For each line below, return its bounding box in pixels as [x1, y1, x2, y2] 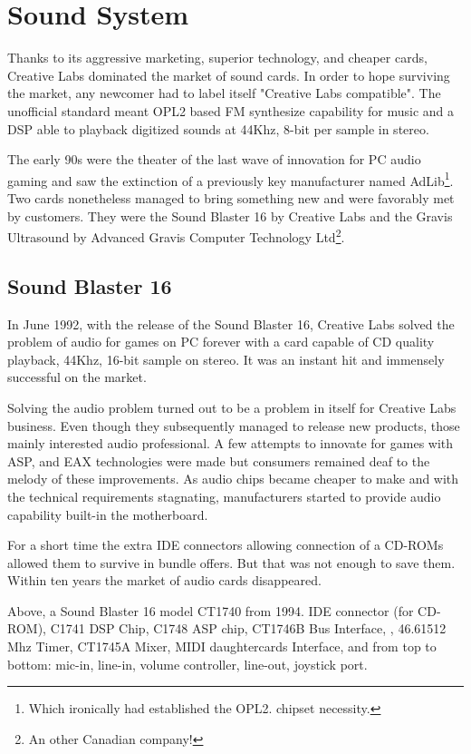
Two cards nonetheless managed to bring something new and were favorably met [7, 188, 455, 207]
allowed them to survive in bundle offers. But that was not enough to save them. [7, 553, 456, 572]
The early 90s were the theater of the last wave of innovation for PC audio [7, 150, 421, 169]
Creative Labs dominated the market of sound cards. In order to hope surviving [7, 65, 450, 84]
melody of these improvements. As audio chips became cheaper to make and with [7, 469, 459, 488]
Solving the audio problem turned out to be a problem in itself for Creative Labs [7, 397, 457, 416]
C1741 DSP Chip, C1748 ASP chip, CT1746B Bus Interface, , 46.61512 [50, 619, 447, 638]
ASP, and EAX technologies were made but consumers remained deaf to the [7, 451, 430, 470]
